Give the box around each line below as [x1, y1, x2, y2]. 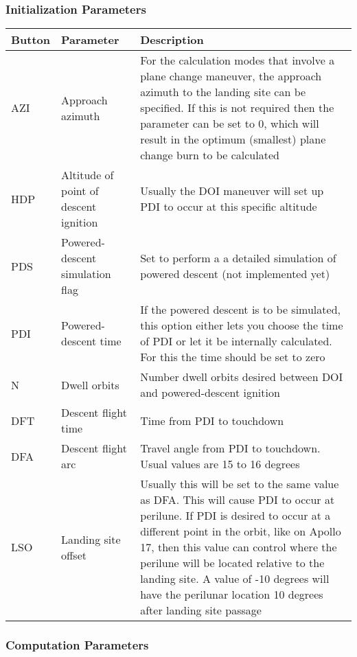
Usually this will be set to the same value [140, 476, 339, 492]
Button [11, 32, 51, 48]
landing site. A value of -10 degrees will [140, 570, 330, 587]
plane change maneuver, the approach [140, 68, 322, 84]
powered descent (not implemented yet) [140, 266, 330, 282]
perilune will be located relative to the [140, 555, 325, 571]
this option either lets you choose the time [140, 317, 343, 334]
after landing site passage [140, 602, 262, 619]
